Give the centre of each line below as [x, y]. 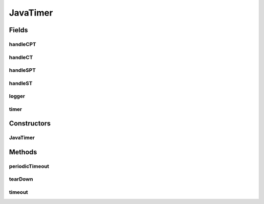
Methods [23, 152]
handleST [21, 83]
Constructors [30, 124]
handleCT [21, 57]
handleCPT [22, 44]
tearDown [21, 179]
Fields [19, 30]
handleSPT [22, 70]
